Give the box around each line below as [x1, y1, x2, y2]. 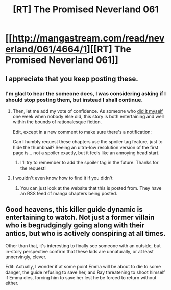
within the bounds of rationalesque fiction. [12, 119, 102, 125]
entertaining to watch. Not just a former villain [5, 213, 155, 222]
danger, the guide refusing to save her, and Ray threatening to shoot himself [5, 269, 165, 275]
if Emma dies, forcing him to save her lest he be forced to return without [5, 274, 157, 280]
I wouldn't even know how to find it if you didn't [12, 175, 113, 181]
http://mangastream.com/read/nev [12, 32, 165, 44]
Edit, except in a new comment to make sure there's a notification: [12, 129, 152, 135]
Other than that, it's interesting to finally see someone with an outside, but [5, 242, 161, 249]
